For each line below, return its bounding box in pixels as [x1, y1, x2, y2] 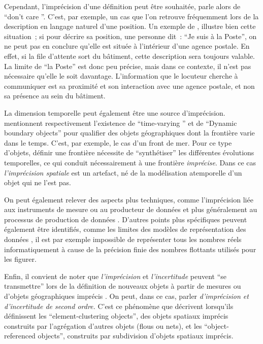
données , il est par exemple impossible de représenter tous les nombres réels [4, 234, 242, 245]
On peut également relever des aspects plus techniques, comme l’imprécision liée [4, 194, 253, 204]
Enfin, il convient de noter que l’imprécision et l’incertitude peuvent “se [4, 270, 227, 281]
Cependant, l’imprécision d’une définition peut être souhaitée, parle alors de [4, 1, 241, 11]
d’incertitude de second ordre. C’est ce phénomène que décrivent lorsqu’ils [4, 300, 234, 311]
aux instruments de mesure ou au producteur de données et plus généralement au [4, 204, 257, 215]
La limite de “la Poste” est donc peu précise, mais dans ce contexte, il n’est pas [4, 60, 251, 71]
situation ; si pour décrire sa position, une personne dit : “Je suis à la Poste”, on [4, 30, 257, 41]
